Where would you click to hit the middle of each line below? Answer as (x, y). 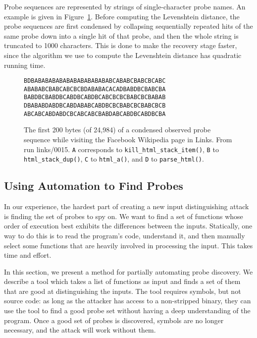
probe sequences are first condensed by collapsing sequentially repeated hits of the (128, 26)
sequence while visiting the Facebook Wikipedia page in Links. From (128, 140)
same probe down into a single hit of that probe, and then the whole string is (121, 35)
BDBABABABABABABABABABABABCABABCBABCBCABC (95, 81)
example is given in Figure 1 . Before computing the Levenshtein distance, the (122, 16)
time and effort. (28, 255)
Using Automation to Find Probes (94, 186)
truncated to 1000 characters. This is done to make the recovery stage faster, (121, 45)
